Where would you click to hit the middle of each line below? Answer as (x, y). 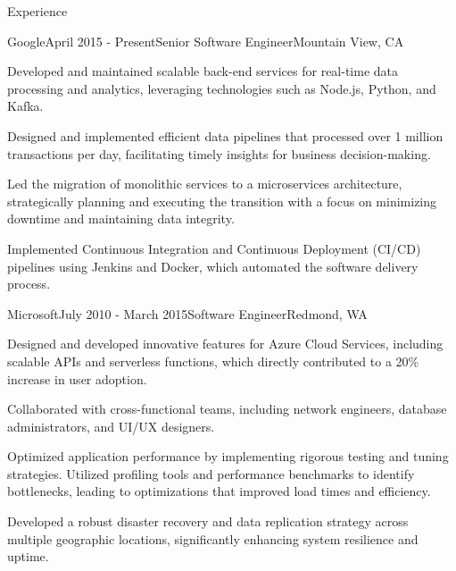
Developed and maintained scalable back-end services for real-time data (203, 71)
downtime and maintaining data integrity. (121, 218)
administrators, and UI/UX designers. (111, 426)
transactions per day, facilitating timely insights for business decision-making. (219, 153)
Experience (37, 11)
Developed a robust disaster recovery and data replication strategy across (208, 521)
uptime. (28, 556)
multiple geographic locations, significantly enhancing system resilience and (213, 538)
